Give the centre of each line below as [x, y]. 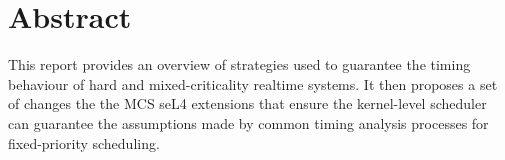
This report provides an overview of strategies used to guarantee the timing [239, 64]
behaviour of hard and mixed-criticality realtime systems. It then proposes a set [253, 83]
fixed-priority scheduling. [84, 142]
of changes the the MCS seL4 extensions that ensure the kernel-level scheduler [247, 103]
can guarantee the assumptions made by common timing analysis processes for [248, 122]
